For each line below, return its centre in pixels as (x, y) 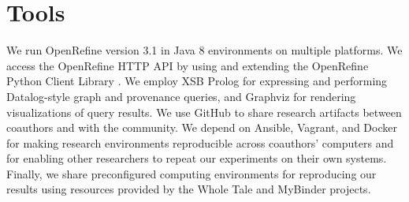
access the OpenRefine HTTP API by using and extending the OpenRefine (188, 65)
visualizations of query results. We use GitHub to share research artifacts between (204, 112)
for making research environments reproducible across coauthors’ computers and (200, 142)
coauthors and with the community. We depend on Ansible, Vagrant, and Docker (202, 127)
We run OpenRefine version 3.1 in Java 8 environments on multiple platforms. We (204, 50)
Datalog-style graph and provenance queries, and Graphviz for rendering (181, 96)
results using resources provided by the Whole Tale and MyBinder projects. (189, 189)
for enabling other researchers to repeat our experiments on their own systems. (197, 158)
